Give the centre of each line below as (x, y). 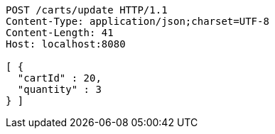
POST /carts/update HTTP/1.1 (87, 10)
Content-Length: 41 (60, 33)
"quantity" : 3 (59, 89)
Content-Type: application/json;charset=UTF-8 (137, 21)
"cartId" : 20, (59, 78)
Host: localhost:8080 (66, 44)
